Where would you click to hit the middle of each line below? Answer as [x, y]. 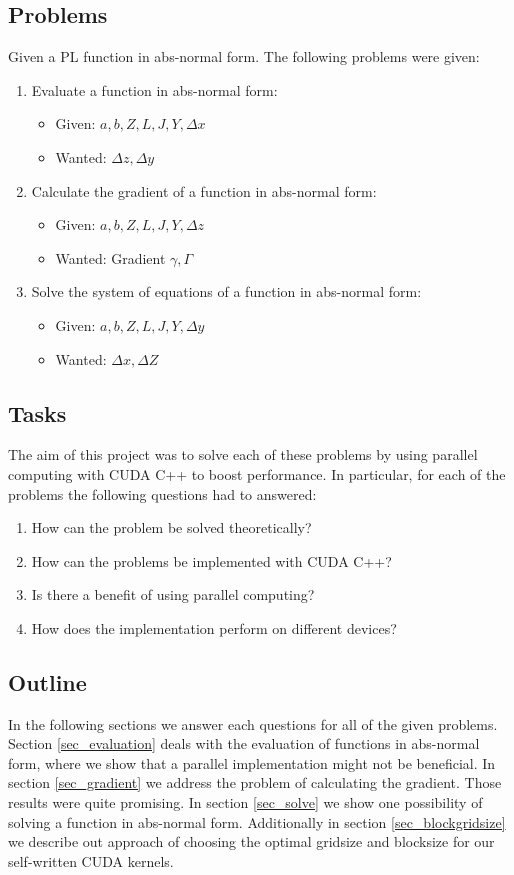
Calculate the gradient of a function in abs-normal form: [204, 190]
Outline [47, 681]
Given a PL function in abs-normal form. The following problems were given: [244, 56]
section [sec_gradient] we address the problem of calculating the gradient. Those [255, 782]
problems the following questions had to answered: [162, 493]
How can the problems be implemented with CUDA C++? [211, 560]
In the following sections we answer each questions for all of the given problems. [253, 723]
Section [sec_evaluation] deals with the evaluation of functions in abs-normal [244, 743]
